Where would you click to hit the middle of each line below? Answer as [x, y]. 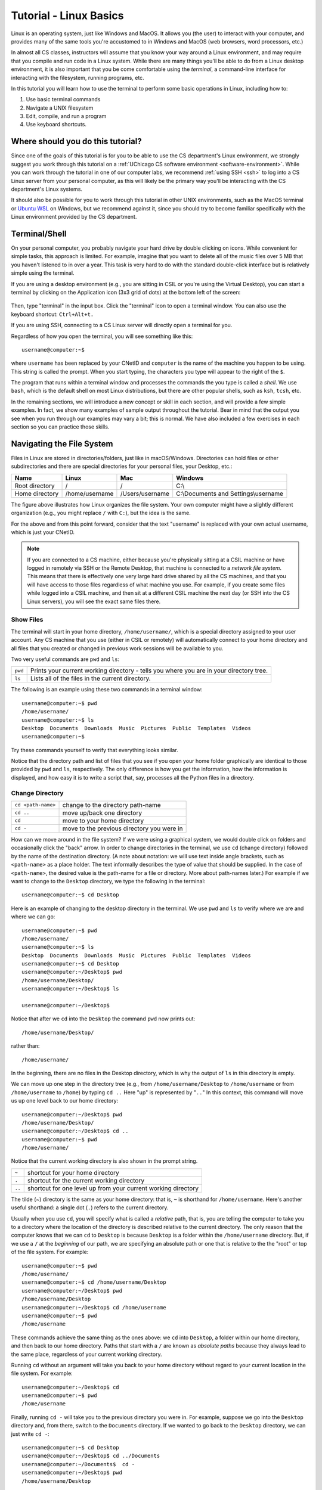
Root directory [35, 486]
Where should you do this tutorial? [77, 142]
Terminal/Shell [39, 233]
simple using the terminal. [43, 273]
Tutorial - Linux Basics [67, 15]
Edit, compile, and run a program [66, 116]
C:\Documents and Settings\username [230, 493]
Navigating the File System [62, 444]
